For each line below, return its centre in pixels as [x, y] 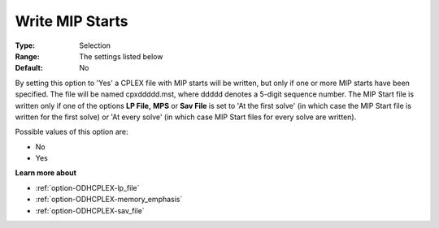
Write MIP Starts [72, 21]
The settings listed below [121, 56]
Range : [27, 56]
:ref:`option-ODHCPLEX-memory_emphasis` [109, 200]
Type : [25, 45]
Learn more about [46, 173]
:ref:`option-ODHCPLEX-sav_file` [90, 210]
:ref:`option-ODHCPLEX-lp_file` [87, 187]
